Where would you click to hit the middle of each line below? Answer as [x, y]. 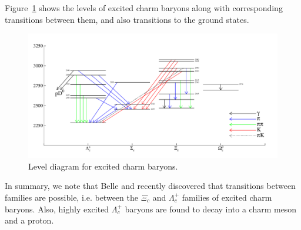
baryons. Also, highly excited [57, 209]
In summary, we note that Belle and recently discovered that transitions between [150, 186]
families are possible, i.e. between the [71, 197]
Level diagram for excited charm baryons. [103, 166]
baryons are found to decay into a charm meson [211, 209]
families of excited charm [227, 197]
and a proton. [29, 220]
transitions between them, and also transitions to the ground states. [127, 19]
